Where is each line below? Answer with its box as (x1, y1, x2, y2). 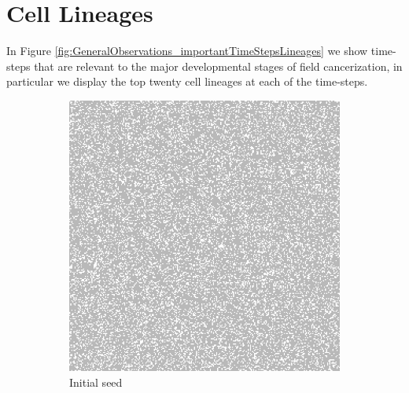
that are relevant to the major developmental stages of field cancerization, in (34, 57, 403, 74)
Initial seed (69, 373, 123, 390)
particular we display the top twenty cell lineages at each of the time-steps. (6, 73, 368, 90)
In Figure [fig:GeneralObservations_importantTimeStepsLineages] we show (6, 42, 368, 59)
